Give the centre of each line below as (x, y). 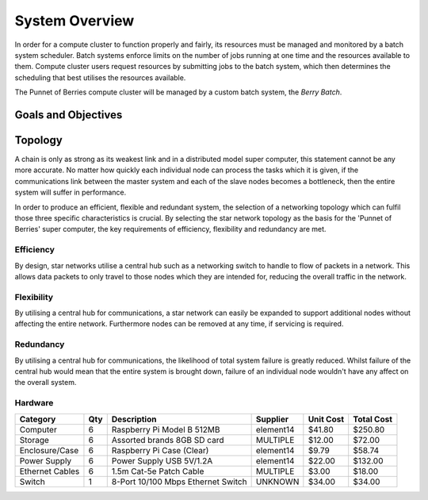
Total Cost (373, 419)
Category (38, 419)
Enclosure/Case (49, 450)
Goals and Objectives (69, 115)
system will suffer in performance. (71, 192)
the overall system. (46, 383)
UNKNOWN (277, 482)
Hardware (34, 403)
